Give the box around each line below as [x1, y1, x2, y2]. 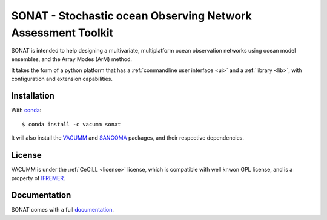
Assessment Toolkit [11, 26, 114, 39]
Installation [11, 91, 54, 101]
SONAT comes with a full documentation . [11, 206, 114, 213]
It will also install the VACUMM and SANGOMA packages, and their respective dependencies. [11, 134, 245, 141]
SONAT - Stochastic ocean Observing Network [11, 9, 252, 22]
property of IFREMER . [11, 174, 65, 181]
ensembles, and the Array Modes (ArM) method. [11, 55, 133, 63]
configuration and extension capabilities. [11, 75, 113, 82]
